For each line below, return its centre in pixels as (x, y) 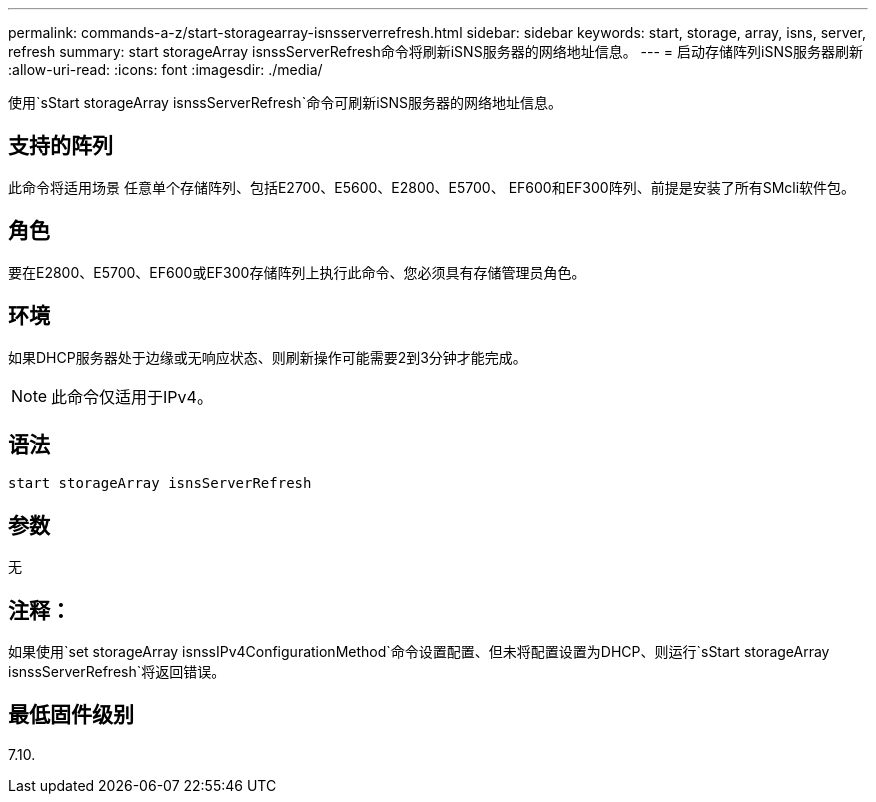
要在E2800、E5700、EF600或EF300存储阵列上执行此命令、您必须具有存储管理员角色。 (297, 272)
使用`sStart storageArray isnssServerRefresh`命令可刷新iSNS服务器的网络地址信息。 (285, 102)
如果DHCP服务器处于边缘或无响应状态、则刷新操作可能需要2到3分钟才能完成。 (267, 357)
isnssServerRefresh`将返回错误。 (117, 672)
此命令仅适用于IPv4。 (132, 396)
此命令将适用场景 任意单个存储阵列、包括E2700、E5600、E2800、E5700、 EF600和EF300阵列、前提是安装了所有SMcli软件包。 (432, 187)
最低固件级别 (71, 715)
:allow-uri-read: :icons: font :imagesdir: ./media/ (165, 69)
